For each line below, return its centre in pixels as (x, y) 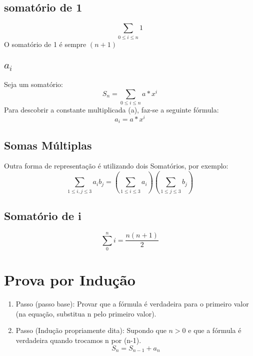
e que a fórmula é (215, 330)
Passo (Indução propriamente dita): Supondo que (91, 330)
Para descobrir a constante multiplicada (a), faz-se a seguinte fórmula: (111, 110)
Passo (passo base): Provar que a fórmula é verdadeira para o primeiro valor (132, 304)
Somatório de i (43, 216)
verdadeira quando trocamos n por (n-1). (78, 340)
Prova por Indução (70, 280)
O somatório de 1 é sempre (45, 44)
